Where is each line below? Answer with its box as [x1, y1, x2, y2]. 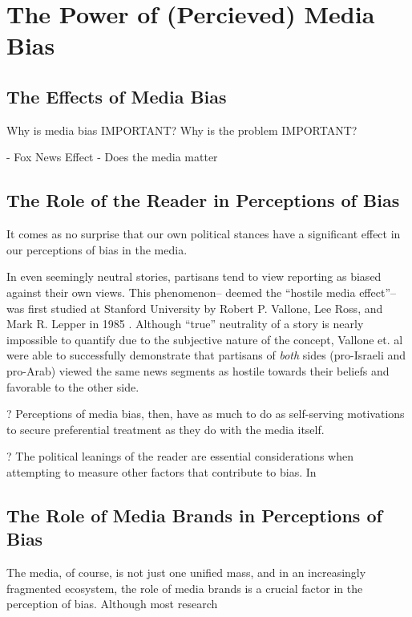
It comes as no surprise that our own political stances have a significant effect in [6, 225, 401, 242]
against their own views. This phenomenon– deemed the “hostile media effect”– [6, 283, 397, 300]
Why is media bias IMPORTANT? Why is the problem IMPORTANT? [6, 121, 357, 138]
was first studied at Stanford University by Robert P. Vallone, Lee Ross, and [6, 299, 383, 316]
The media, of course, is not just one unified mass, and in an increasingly [6, 564, 366, 581]
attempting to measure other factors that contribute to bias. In [6, 463, 317, 480]
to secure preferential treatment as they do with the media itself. [6, 420, 325, 437]
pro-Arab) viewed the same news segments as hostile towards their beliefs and [6, 362, 390, 379]
